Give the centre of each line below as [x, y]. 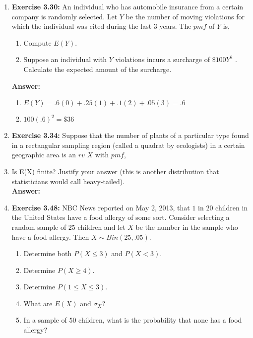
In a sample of [45, 320]
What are [38, 303]
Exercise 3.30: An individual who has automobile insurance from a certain [127, 6]
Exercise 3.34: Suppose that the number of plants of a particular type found [130, 135]
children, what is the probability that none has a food [160, 320]
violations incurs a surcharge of [162, 59]
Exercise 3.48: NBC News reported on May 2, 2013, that [101, 207]
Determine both [48, 253]
